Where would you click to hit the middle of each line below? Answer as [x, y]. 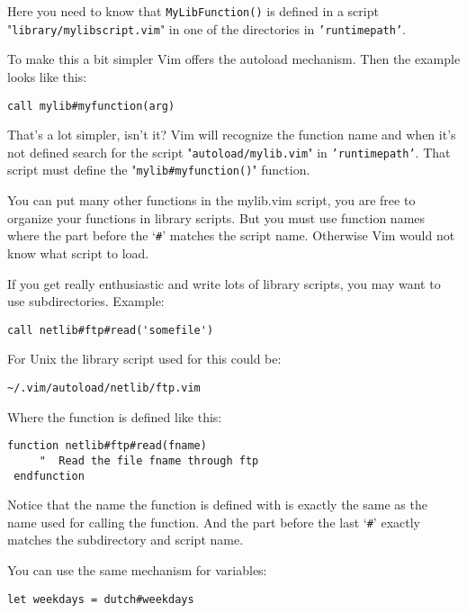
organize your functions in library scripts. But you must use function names [216, 217]
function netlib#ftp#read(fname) [107, 446]
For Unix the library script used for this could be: [144, 359]
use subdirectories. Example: [86, 301]
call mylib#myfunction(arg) [91, 106]
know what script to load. [78, 252]
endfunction [49, 476]
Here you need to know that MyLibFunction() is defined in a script [193, 11]
